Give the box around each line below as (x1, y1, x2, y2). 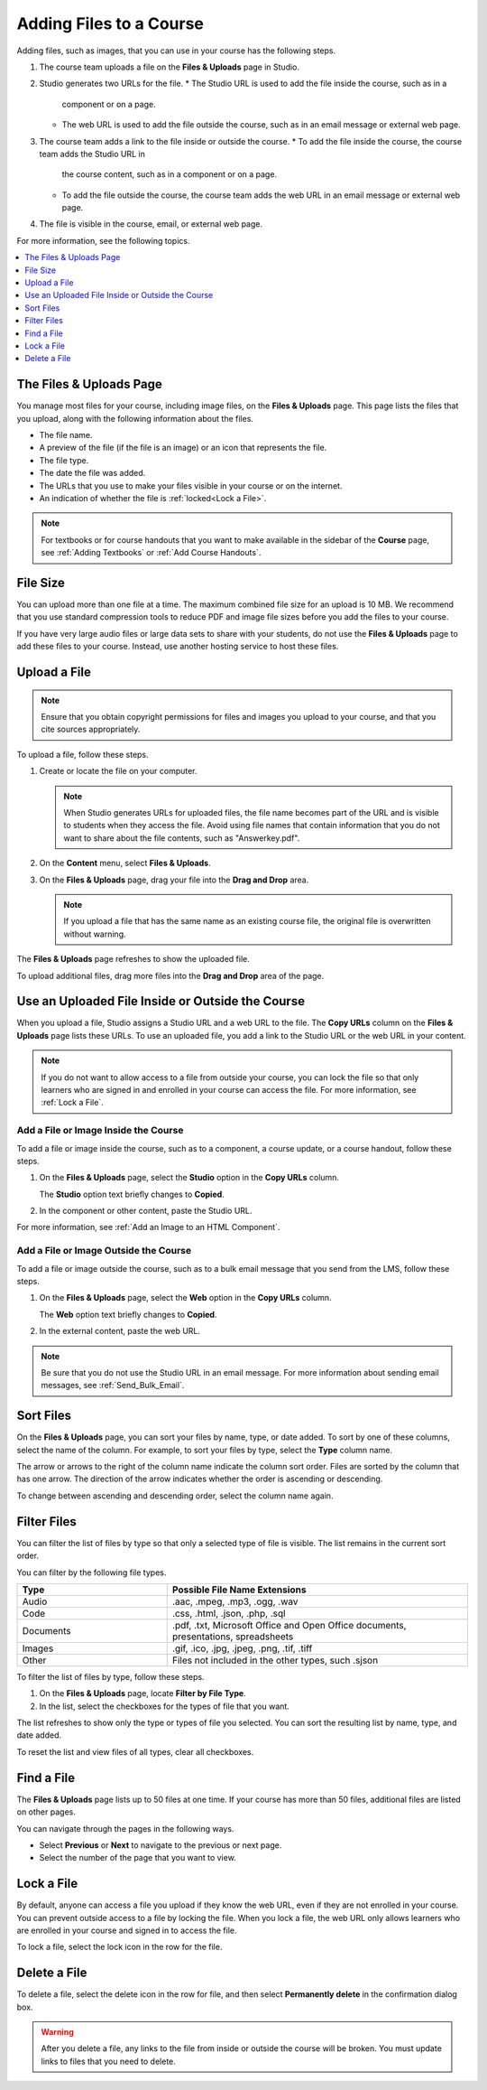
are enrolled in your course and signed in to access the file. (16, 1925, 238, 1936)
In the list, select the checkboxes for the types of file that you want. (39, 1701, 290, 1712)
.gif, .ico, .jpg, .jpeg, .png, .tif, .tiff (171, 1642, 313, 1655)
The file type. (39, 454, 89, 465)
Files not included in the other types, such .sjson (171, 1654, 379, 1666)
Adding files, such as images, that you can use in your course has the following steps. (16, 45, 336, 56)
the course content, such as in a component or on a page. (61, 169, 278, 180)
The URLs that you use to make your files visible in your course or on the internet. (39, 480, 343, 491)
